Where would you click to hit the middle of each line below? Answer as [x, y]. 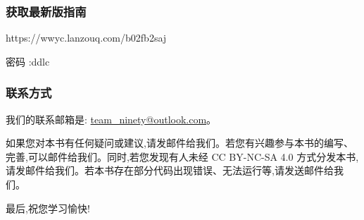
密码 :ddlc [28, 61]
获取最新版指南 [46, 11]
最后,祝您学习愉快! [48, 208]
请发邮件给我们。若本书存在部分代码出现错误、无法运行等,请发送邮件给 [170, 170]
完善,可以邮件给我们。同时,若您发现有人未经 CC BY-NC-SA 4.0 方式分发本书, [182, 156]
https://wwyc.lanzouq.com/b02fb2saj [86, 38]
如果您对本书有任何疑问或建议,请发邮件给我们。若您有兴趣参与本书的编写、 [180, 143]
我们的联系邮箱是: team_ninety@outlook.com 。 [111, 119]
